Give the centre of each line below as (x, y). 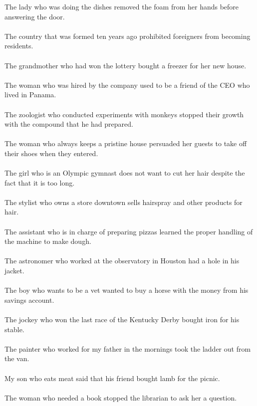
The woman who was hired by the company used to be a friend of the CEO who (127, 85)
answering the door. (35, 16)
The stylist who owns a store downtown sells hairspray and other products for (124, 202)
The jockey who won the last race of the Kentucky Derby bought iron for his (122, 319)
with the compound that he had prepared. (69, 124)
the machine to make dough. (48, 241)
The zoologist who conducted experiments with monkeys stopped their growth (124, 114)
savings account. (29, 300)
